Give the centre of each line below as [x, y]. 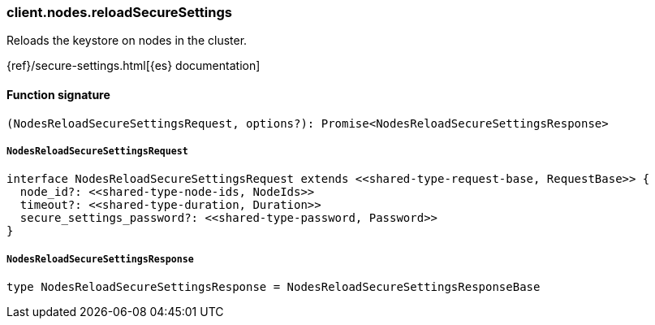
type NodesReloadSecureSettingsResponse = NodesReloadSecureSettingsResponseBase [274, 287]
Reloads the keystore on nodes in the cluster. [127, 41]
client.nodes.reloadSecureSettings [119, 12]
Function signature [58, 94]
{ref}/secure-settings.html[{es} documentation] [134, 66]
